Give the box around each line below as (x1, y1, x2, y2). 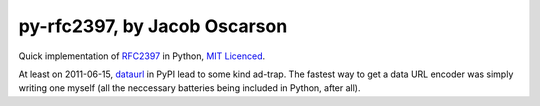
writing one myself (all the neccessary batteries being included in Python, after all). (18, 82, 361, 94)
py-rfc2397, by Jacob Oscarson (18, 15, 288, 37)
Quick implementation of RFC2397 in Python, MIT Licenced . (18, 50, 266, 62)
